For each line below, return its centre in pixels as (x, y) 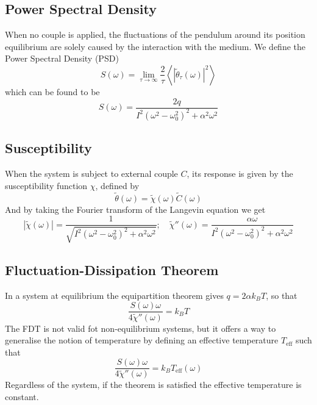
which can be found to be (52, 91)
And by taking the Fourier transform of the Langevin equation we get (135, 209)
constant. (22, 397)
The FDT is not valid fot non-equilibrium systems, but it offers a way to (141, 328)
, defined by (117, 185)
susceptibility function (46, 185)
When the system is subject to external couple (91, 174)
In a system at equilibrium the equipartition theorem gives (114, 295)
